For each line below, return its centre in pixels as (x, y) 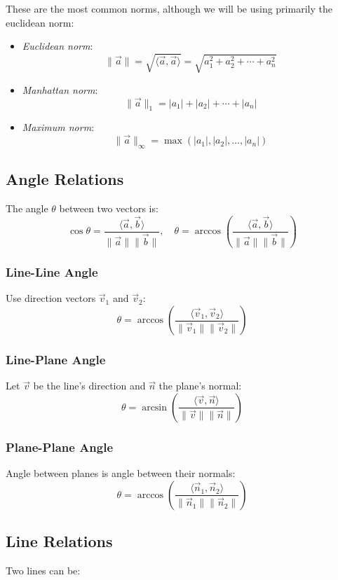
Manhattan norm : (60, 89)
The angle (27, 208)
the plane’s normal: (200, 386)
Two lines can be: (43, 570)
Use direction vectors (51, 298)
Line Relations (59, 541)
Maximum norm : (58, 127)
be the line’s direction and (89, 386)
